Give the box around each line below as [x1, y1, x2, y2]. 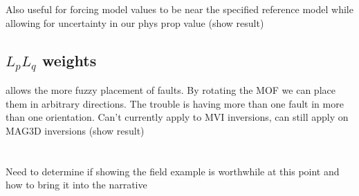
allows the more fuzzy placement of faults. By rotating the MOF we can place [6, 83, 335, 97]
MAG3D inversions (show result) [6, 123, 145, 137]
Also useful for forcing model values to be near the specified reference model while [6, 2, 353, 16]
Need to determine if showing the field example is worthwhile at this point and [6, 164, 340, 178]
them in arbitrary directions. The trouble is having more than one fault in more [6, 96, 344, 110]
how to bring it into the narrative [6, 177, 147, 192]
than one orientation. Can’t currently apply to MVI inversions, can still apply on [6, 110, 349, 124]
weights [42, 49, 97, 70]
